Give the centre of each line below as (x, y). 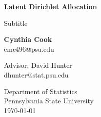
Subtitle (16, 23)
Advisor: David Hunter (38, 65)
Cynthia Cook (28, 39)
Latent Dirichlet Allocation (50, 6)
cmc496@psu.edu (29, 49)
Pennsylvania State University (49, 101)
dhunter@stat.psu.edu (36, 74)
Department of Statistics (41, 91)
